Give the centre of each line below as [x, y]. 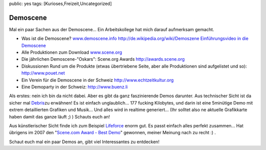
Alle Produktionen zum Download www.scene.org [72, 52]
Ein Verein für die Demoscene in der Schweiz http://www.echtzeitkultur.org [98, 80]
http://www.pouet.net [43, 73]
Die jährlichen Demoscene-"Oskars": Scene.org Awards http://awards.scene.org [103, 59]
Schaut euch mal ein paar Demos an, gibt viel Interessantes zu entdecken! [84, 142]
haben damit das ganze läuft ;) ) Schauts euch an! [60, 116]
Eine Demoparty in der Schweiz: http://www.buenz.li [75, 87]
